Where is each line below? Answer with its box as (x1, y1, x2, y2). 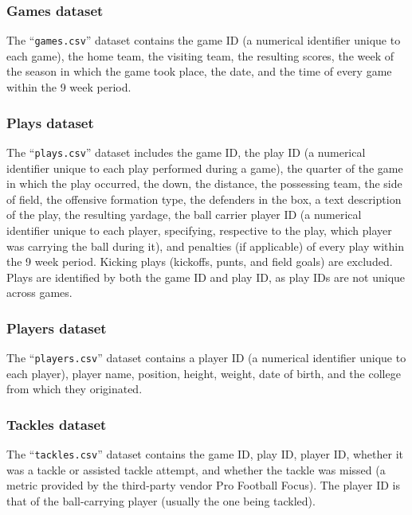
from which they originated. (6, 380, 143, 397)
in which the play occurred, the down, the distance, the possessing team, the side (6, 175, 402, 192)
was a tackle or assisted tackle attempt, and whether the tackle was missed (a (6, 461, 386, 478)
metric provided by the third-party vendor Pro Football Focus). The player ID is (6, 477, 400, 494)
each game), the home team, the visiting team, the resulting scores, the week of (6, 47, 394, 64)
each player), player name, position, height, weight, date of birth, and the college (6, 365, 401, 381)
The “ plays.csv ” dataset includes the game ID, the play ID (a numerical (6, 143, 366, 160)
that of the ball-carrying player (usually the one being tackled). (6, 493, 316, 509)
